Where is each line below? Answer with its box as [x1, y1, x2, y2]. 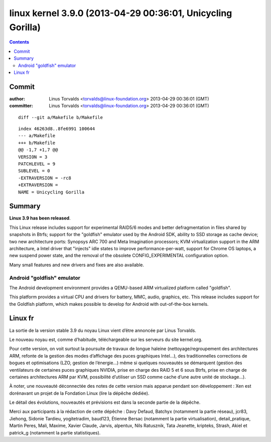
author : [9, 95, 25, 101]
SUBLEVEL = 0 [18, 168, 50, 174]
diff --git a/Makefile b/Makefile [18, 115, 103, 120]
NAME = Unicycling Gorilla [18, 189, 85, 195]
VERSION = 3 [18, 154, 48, 160]
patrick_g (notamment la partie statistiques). [9, 429, 101, 435]
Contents [9, 39, 30, 45]
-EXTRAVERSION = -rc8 [18, 175, 71, 181]
